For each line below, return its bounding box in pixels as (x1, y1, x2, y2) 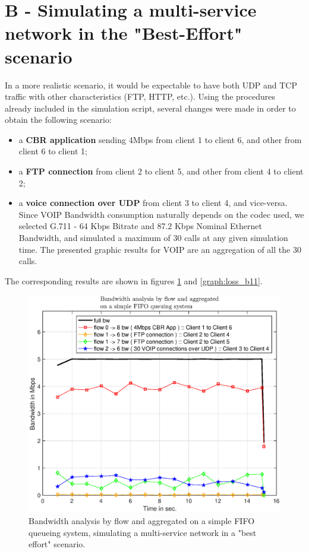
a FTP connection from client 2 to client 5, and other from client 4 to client (18, 165, 304, 177)
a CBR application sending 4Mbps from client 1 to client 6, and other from (18, 133, 302, 145)
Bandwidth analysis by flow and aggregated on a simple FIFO (29, 515, 255, 527)
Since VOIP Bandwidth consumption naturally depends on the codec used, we (18, 208, 304, 220)
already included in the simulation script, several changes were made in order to (5, 101, 296, 114)
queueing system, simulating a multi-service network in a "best (29, 526, 257, 538)
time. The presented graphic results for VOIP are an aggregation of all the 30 (18, 243, 301, 255)
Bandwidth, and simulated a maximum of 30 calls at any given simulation (18, 231, 288, 244)
